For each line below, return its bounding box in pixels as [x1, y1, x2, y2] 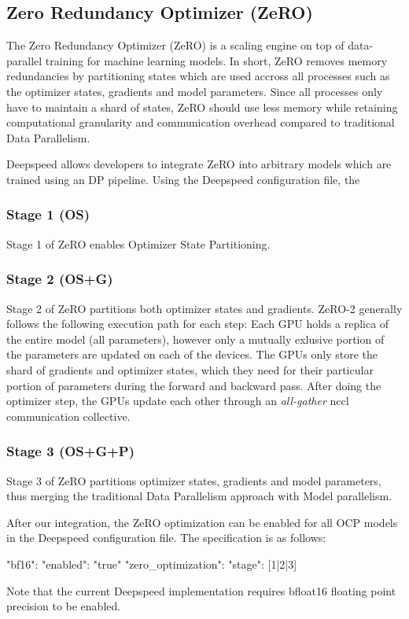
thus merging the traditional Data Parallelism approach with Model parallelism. [6, 488, 392, 504]
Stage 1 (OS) [6, 204, 90, 224]
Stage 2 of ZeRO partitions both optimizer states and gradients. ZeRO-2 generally [6, 300, 403, 316]
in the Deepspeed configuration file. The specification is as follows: [6, 529, 326, 546]
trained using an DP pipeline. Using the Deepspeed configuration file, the [6, 171, 360, 187]
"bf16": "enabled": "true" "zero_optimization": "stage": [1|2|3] [6, 555, 297, 572]
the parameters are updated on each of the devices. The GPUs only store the [6, 346, 378, 363]
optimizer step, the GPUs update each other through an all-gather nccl [6, 392, 349, 409]
